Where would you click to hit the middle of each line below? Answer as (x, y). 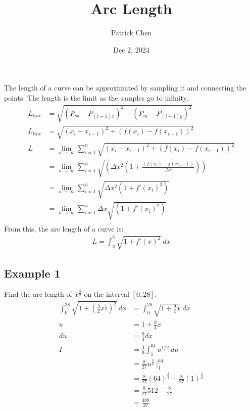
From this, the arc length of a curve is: (64, 229)
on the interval (107, 294)
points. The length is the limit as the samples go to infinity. (96, 97)
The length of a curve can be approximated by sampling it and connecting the (125, 88)
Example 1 (32, 273)
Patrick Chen (131, 33)
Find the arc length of (38, 294)
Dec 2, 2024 (131, 49)
